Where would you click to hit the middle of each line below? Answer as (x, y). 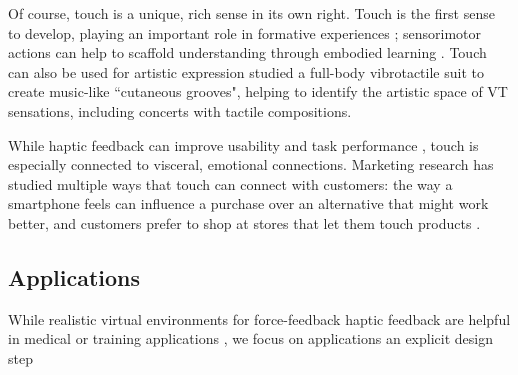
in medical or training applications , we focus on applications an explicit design (250, 338)
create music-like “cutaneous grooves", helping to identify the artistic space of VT (258, 91)
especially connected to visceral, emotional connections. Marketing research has (251, 164)
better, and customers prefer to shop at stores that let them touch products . (244, 222)
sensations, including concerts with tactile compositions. (180, 110)
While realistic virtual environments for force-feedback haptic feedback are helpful (259, 318)
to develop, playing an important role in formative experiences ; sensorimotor (244, 32)
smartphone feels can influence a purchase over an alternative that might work (248, 203)
